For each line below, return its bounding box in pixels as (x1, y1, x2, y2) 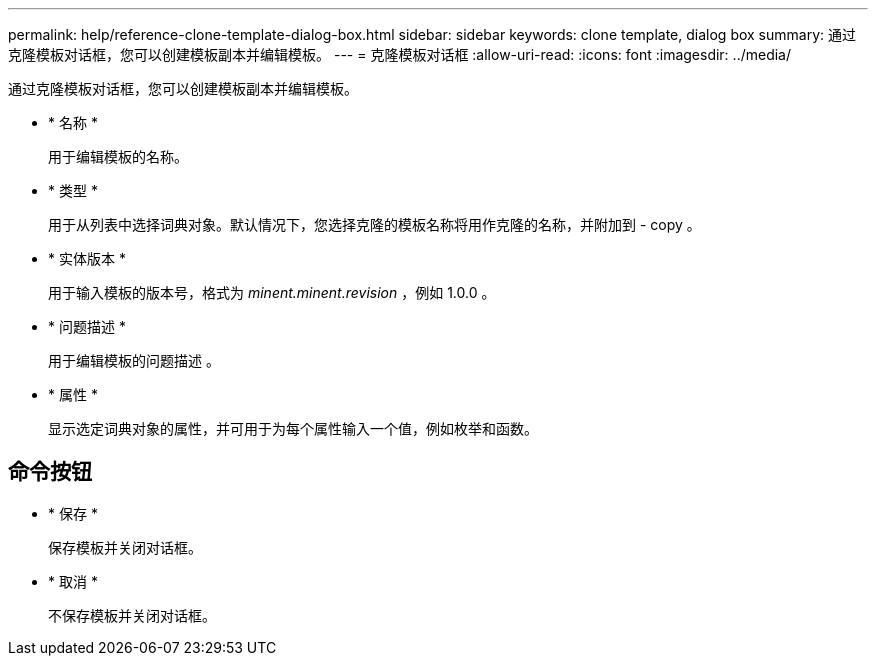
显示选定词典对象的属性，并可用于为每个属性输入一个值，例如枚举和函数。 (48, 420, 538, 437)
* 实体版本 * (48, 250, 126, 267)
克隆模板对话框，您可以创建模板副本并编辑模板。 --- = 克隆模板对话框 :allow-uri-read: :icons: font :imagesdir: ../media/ (8, 46, 792, 63)
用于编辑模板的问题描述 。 (48, 352, 220, 369)
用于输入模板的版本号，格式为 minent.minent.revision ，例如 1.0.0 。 (48, 284, 496, 301)
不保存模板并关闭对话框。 (48, 606, 216, 624)
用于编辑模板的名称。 (48, 148, 188, 165)
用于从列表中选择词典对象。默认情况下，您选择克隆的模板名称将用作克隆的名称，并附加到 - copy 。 (48, 216, 701, 233)
